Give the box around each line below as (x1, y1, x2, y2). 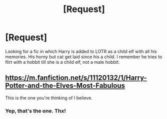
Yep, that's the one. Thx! (5, 107, 66, 114)
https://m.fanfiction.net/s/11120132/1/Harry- (5, 74, 147, 82)
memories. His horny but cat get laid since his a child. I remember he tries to (5, 54, 162, 60)
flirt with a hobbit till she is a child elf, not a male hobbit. (5, 59, 120, 65)
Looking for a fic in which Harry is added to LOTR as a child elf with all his (5, 48, 157, 54)
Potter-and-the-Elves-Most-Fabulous (5, 81, 125, 90)
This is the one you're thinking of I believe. (5, 94, 92, 101)
